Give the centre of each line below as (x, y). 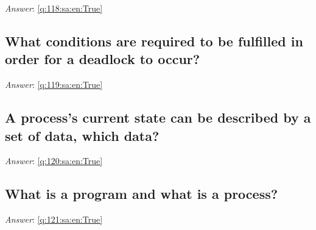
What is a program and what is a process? (142, 194)
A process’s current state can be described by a (158, 117)
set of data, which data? (82, 135)
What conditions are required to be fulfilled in (154, 41)
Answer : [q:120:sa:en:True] (54, 161)
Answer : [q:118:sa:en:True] (54, 8)
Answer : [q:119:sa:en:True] (54, 84)
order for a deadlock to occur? (103, 59)
